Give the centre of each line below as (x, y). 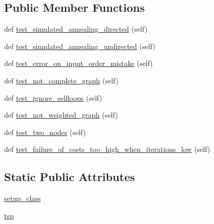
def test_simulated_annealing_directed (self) (76, 29)
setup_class (23, 198)
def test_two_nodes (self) (45, 132)
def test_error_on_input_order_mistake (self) (79, 63)
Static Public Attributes (70, 177)
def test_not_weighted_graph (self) (61, 115)
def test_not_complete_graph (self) (61, 80)
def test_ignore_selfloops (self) (53, 97)
